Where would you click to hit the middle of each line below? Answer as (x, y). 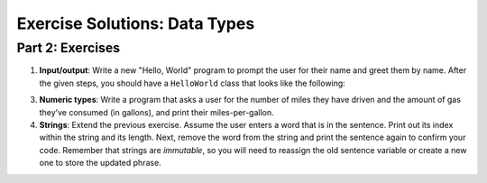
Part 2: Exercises (69, 48)
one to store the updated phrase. (100, 163)
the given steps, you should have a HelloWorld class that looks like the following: (193, 83)
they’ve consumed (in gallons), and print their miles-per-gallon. (156, 112)
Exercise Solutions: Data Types (136, 23)
